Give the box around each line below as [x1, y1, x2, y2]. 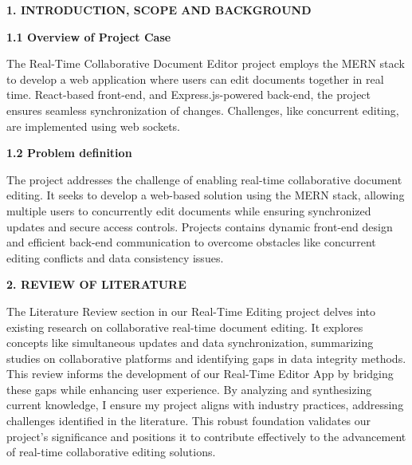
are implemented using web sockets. [6, 117, 181, 134]
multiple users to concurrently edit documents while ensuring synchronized [6, 202, 371, 219]
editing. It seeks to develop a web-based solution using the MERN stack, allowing [6, 187, 405, 203]
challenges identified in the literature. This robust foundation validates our [6, 412, 371, 429]
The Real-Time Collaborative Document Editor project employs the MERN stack [6, 55, 405, 72]
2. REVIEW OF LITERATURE [6, 276, 186, 293]
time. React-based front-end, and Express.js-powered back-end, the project [6, 86, 371, 103]
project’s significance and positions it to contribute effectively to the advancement [6, 428, 406, 444]
